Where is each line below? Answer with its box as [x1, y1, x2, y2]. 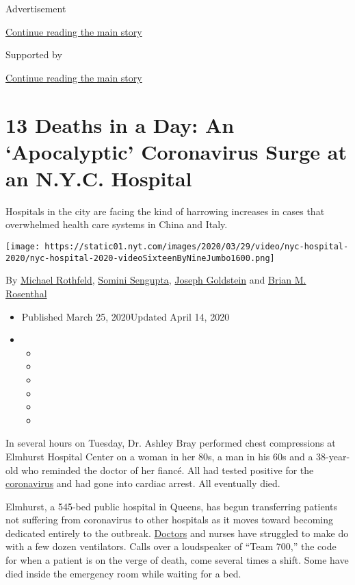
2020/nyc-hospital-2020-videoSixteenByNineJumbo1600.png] [5, 253, 275, 263]
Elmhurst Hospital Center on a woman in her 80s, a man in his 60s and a [5, 449, 313, 463]
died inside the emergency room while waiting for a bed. [5, 566, 241, 580]
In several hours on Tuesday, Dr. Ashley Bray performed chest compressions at [5, 436, 336, 450]
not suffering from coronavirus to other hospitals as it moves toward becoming [5, 512, 334, 527]
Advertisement [5, 1, 66, 15]
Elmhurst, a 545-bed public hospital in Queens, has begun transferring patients [5, 499, 338, 513]
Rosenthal [5, 286, 47, 300]
